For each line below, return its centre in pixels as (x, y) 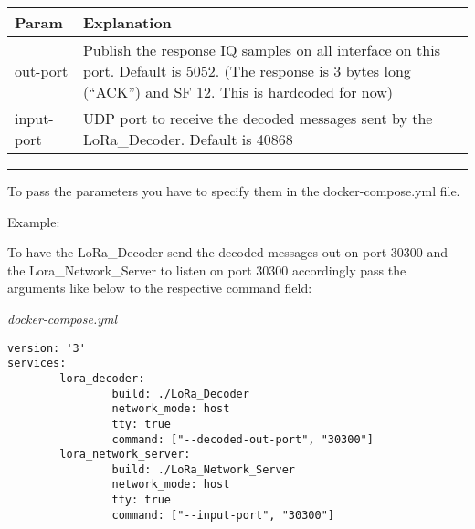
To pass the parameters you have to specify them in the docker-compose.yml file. (234, 191)
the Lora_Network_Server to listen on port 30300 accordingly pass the (207, 270)
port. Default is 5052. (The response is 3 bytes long (247, 71)
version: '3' (47, 348)
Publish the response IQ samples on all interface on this (261, 50)
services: (37, 363)
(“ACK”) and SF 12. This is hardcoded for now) (238, 92)
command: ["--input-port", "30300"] (223, 515)
